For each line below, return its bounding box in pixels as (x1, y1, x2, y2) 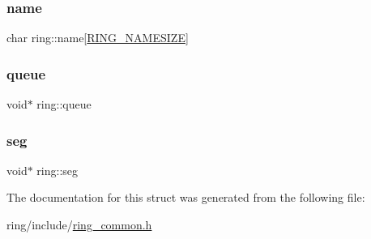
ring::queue (36, 96, 92, 113)
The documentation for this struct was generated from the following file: (6, 189, 365, 206)
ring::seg (36, 161, 79, 178)
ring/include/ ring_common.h (6, 216, 152, 233)
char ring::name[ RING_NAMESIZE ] (6, 29, 189, 46)
